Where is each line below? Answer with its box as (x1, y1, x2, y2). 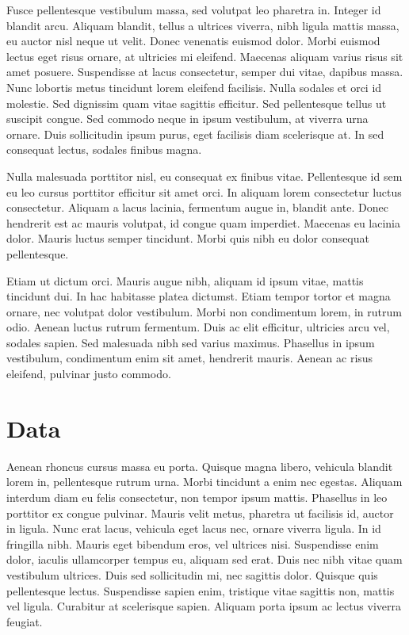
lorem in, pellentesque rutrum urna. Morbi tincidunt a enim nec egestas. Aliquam (6, 473, 403, 490)
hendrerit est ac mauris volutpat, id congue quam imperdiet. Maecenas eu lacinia (6, 214, 400, 231)
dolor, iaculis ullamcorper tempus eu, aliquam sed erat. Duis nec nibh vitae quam (6, 551, 403, 568)
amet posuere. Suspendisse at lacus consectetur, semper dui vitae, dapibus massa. (6, 63, 403, 80)
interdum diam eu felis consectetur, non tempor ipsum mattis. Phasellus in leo (6, 488, 388, 505)
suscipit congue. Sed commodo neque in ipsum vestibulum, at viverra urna (6, 110, 369, 127)
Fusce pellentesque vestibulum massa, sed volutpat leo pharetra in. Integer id (6, 2, 381, 17)
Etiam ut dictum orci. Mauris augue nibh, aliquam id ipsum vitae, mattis (6, 272, 364, 289)
